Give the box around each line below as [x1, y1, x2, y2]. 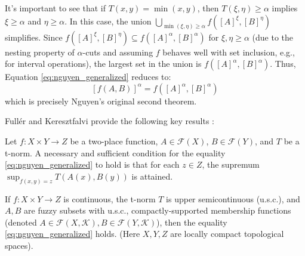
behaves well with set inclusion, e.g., [162, 45, 295, 58]
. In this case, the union [64, 14, 152, 27]
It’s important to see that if [5, 2, 106, 14]
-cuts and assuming [82, 45, 153, 58]
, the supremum [202, 158, 260, 171]
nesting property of [5, 45, 75, 58]
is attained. [131, 169, 173, 182]
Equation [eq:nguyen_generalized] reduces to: [5, 70, 171, 83]
